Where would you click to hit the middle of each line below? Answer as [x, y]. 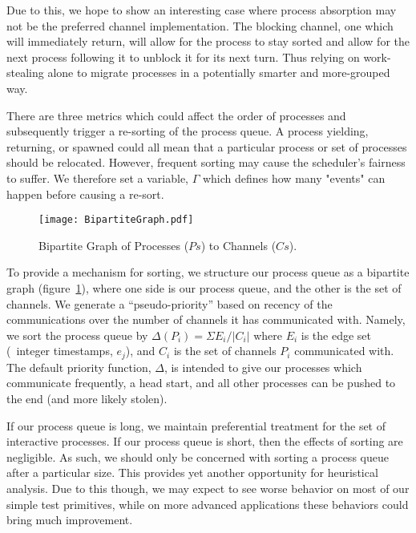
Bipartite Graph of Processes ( [114, 245]
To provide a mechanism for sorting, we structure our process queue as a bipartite [208, 272]
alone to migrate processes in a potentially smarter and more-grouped [219, 73]
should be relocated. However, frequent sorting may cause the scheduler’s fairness [206, 162]
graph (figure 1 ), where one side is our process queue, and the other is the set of [204, 287]
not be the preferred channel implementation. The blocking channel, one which [200, 25]
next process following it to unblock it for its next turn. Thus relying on [183, 57]
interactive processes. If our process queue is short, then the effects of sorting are [205, 441]
